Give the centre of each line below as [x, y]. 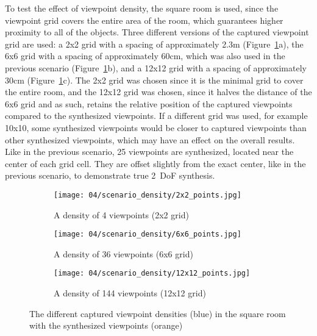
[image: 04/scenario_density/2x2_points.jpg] [148, 195]
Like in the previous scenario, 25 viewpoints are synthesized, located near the [149, 152]
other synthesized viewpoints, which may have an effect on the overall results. [150, 139]
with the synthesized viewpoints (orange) [106, 325]
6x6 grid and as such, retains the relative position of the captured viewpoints [149, 103]
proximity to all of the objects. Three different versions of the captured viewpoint [157, 32]
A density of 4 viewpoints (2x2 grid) [121, 214]
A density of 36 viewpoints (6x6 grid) [123, 253]
